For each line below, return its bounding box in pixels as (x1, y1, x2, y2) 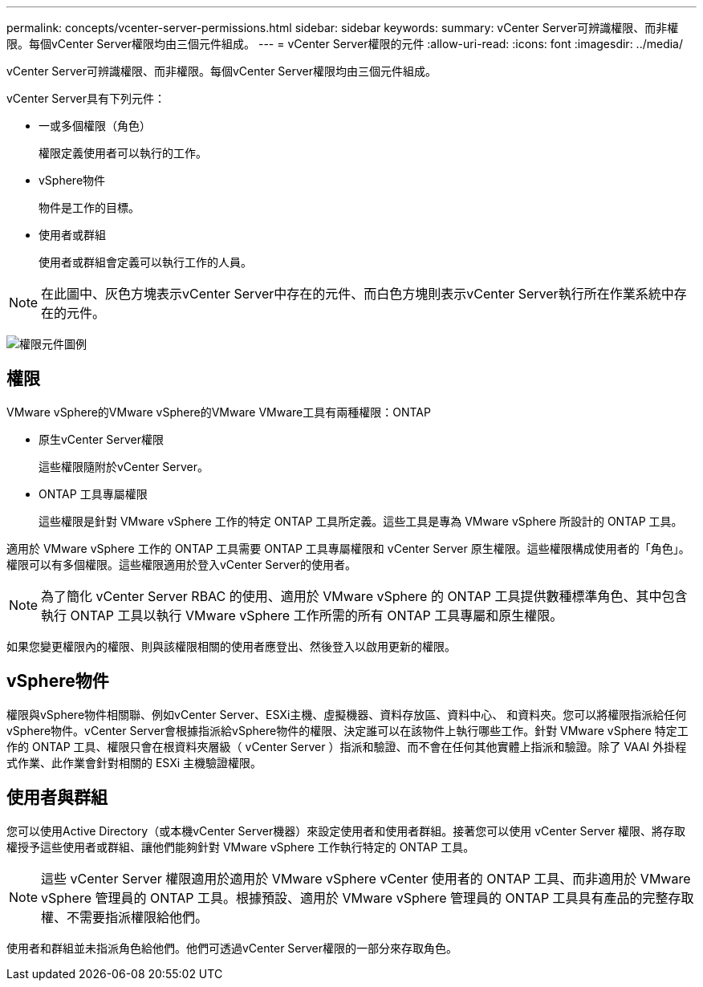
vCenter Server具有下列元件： (6, 91, 166, 105)
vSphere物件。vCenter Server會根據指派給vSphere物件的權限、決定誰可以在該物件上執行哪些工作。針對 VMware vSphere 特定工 (6, 723, 689, 737)
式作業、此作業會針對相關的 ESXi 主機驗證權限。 (6, 755, 262, 770)
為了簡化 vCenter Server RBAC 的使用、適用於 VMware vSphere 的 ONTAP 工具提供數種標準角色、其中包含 (41, 587, 688, 604)
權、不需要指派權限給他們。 (41, 908, 209, 925)
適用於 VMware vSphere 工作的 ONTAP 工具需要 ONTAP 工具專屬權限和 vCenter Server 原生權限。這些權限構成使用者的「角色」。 (6, 541, 690, 555)
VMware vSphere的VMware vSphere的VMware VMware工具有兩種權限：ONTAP (6, 404, 431, 419)
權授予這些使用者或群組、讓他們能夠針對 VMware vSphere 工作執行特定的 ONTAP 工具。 (6, 839, 475, 854)
